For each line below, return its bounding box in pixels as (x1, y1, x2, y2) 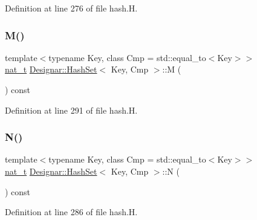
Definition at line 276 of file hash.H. (5, 2, 138, 14)
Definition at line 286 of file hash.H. (5, 205, 138, 218)
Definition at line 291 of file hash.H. (5, 103, 138, 116)
